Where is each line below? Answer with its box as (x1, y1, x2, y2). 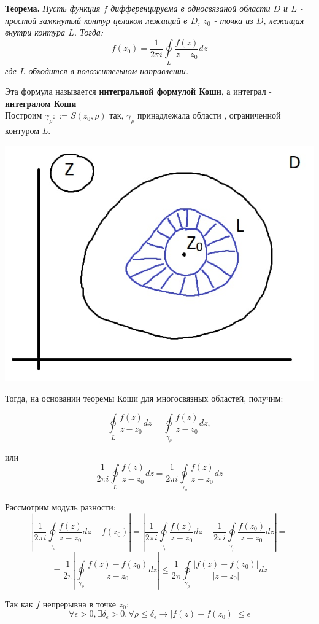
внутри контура (5, 26, 66, 39)
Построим (5, 109, 42, 122)
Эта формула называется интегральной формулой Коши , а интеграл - (5, 85, 272, 98)
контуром (5, 124, 40, 137)
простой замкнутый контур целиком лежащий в (5, 14, 188, 26)
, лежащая (263, 14, 304, 26)
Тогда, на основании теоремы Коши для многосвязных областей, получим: (5, 392, 283, 405)
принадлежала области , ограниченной (137, 109, 281, 122)
